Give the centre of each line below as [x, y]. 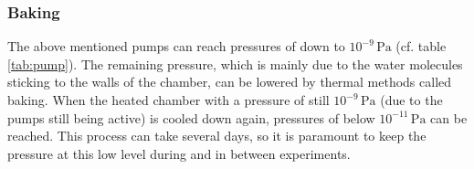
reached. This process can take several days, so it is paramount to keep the [217, 136]
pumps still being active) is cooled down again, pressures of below [191, 117]
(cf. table [421, 46]
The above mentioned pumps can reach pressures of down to [176, 46]
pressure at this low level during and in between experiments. [179, 153]
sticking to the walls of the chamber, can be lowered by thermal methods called [230, 82]
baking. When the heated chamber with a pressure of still [169, 100]
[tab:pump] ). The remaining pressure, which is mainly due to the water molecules [235, 63]
